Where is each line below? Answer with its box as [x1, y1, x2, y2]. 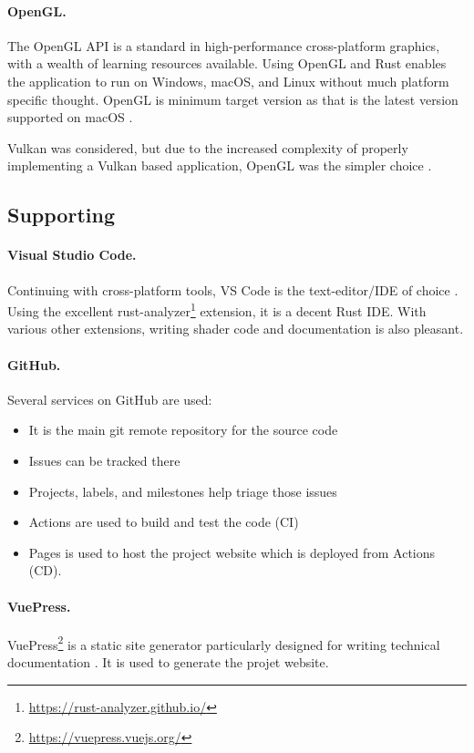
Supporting [7, 201, 115, 229]
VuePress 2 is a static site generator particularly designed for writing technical [7, 632, 440, 654]
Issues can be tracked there [28, 450, 180, 469]
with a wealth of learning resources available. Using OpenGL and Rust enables [7, 54, 447, 73]
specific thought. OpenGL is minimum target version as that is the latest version [7, 89, 459, 108]
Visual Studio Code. [7, 245, 137, 264]
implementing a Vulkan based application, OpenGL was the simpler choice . [7, 156, 432, 175]
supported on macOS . [7, 108, 133, 127]
